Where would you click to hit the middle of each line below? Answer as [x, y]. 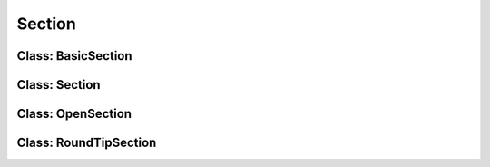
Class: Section [59, 85]
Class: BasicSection [74, 56]
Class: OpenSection [74, 114]
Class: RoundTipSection [87, 143]
